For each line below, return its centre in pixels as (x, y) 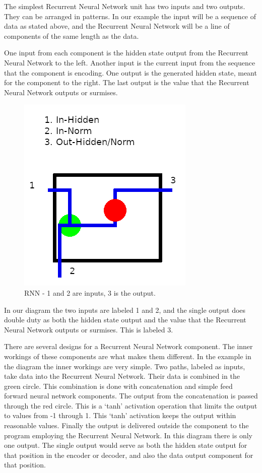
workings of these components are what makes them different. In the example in (128, 356)
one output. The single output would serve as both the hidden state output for (126, 445)
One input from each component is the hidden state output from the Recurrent (126, 53)
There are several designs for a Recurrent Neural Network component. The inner (128, 346)
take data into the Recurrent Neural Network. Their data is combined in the (122, 376)
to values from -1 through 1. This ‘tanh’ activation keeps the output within (120, 415)
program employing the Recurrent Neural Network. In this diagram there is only (128, 435)
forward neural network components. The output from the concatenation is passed (131, 396)
